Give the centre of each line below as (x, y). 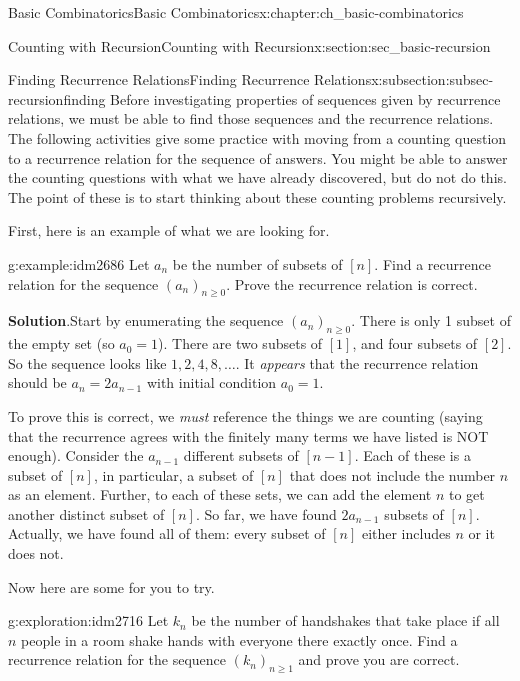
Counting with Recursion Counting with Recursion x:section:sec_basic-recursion (249, 45)
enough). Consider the (76, 455)
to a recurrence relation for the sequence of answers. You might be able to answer (258, 157)
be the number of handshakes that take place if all (345, 620)
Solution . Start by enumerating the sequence (146, 320)
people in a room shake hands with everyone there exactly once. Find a (239, 639)
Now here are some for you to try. (111, 586)
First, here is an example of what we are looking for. (169, 230)
